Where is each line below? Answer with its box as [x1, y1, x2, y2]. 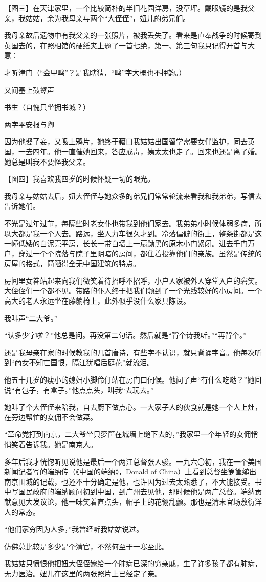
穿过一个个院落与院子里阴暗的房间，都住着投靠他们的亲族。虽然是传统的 [18, 248, 262, 258]
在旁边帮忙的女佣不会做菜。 [4, 411, 97, 422]
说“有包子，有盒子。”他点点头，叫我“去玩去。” [4, 384, 154, 395]
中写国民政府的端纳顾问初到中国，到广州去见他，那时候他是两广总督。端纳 [4, 486, 255, 497]
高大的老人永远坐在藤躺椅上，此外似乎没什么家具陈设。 [4, 295, 190, 306]
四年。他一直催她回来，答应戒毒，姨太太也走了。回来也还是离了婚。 [32, 146, 262, 156]
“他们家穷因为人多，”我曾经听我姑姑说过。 [4, 524, 144, 534]
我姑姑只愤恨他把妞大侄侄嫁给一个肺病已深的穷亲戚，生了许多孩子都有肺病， [4, 558, 262, 569]
